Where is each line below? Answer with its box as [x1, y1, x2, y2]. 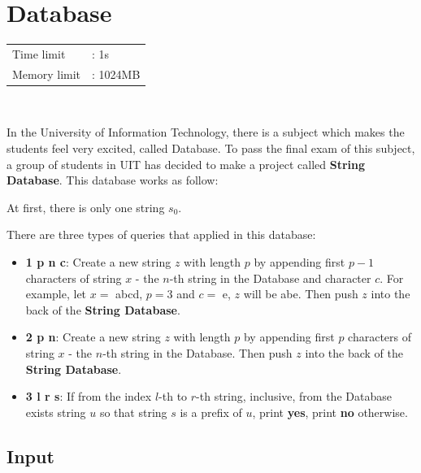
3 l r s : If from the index [25, 388, 152, 405]
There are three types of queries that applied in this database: [7, 226, 316, 243]
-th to [158, 388, 188, 405]
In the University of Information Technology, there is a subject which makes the [7, 124, 405, 141]
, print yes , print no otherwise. [252, 403, 408, 420]
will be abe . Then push [243, 285, 358, 302]
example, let [25, 285, 87, 302]
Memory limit [12, 65, 81, 82]
